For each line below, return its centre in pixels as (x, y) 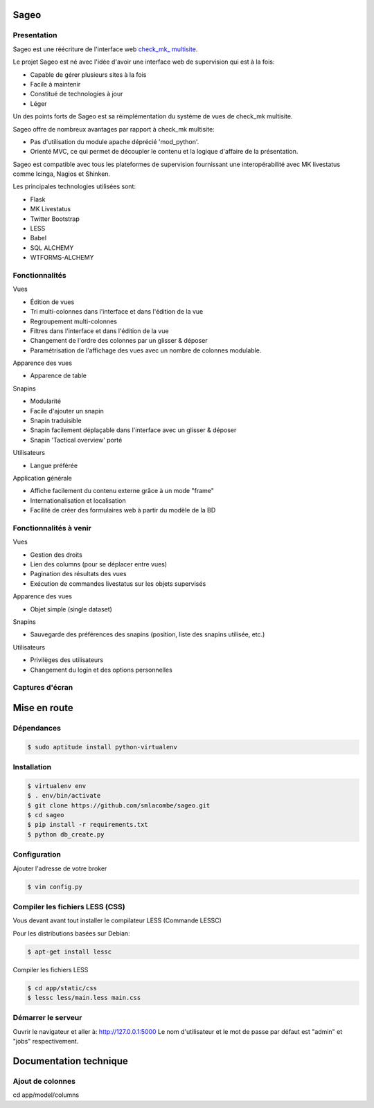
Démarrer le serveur (47, 1018)
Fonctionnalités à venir (52, 528)
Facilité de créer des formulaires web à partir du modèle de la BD (123, 510)
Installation (32, 767)
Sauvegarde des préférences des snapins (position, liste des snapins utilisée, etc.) (148, 634)
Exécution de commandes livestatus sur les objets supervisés (118, 583)
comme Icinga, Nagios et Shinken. (62, 174)
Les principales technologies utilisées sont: (74, 186)
